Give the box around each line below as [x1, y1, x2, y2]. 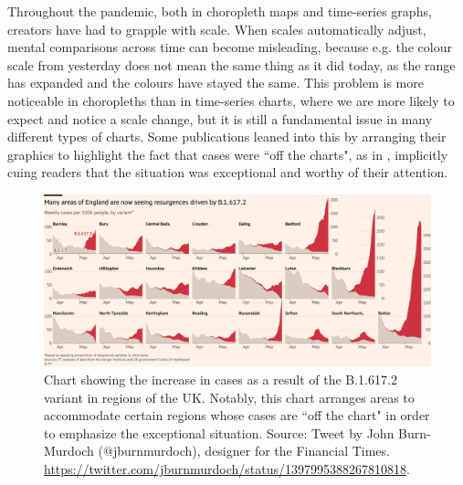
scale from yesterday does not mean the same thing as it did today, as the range [7, 55, 456, 74]
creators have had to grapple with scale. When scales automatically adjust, [7, 19, 426, 38]
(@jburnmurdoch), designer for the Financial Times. [98, 441, 390, 460]
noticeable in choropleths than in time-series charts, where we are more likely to [7, 90, 455, 110]
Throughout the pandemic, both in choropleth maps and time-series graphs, [7, 2, 432, 20]
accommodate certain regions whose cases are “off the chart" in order [44, 406, 430, 425]
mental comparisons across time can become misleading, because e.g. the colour [7, 37, 453, 57]
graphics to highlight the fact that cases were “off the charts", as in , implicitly [7, 144, 448, 163]
